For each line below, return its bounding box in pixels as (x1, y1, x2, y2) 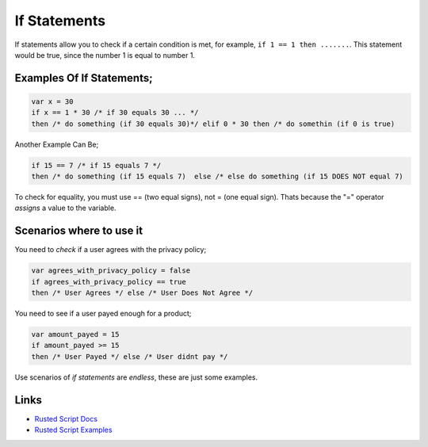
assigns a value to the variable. (14, 203, 117, 213)
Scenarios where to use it (14, 224, 143, 238)
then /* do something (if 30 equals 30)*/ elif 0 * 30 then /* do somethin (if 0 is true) (31, 119, 396, 128)
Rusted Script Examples (34, 425, 113, 435)
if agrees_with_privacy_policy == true (31, 277, 186, 286)
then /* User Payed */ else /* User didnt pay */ (31, 352, 228, 361)
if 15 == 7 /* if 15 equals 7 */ (31, 161, 162, 170)
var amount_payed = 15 (31, 330, 120, 339)
